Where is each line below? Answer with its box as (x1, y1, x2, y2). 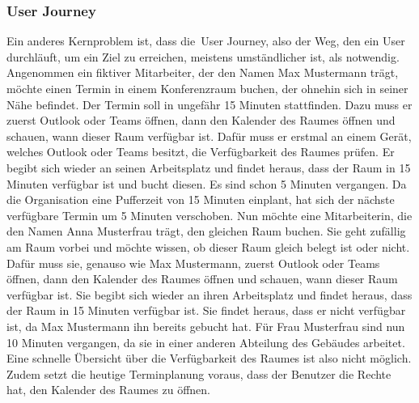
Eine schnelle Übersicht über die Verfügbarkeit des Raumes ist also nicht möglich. (6, 350, 412, 367)
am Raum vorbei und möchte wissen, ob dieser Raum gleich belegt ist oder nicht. (6, 238, 410, 255)
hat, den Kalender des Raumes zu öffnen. (6, 381, 210, 398)
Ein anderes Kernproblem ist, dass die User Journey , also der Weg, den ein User (6, 32, 405, 49)
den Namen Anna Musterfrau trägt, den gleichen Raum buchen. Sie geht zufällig (6, 223, 406, 240)
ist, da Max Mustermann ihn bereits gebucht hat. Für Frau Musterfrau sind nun (6, 317, 405, 334)
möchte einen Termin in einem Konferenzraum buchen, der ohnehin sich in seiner (6, 80, 408, 96)
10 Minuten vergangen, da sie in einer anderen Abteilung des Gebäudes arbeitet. (6, 333, 405, 350)
